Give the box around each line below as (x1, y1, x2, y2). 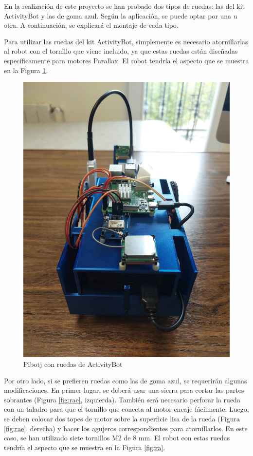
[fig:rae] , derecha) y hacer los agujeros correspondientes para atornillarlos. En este (4, 423, 248, 433)
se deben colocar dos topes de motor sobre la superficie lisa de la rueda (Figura (4, 414, 240, 424)
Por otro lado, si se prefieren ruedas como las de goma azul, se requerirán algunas (4, 375, 247, 385)
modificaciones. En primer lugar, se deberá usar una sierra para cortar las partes (4, 385, 244, 395)
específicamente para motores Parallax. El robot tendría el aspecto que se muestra (4, 55, 249, 65)
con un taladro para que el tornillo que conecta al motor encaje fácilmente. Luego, (4, 404, 249, 414)
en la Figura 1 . (4, 65, 48, 75)
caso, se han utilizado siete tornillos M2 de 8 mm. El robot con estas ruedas (4, 433, 230, 443)
